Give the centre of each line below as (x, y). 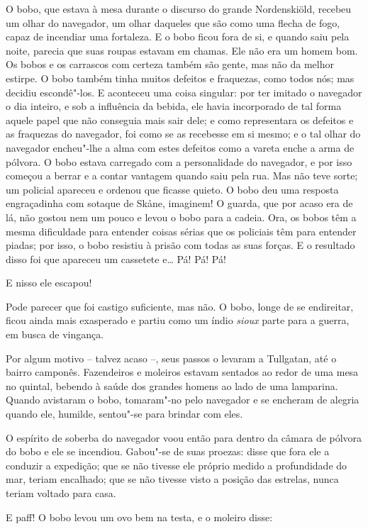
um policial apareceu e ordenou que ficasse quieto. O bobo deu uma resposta (172, 189)
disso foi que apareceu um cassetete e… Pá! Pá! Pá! (116, 258)
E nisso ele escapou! (49, 283)
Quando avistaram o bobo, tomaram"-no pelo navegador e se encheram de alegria (183, 400)
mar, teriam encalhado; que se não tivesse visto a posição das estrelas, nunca (172, 479)
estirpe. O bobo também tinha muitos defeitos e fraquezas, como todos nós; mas (180, 78)
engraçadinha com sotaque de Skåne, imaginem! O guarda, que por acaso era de (179, 203)
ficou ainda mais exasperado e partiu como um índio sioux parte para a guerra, (178, 320)
